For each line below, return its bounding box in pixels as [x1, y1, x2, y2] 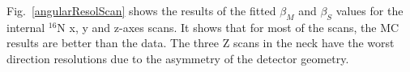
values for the [335, 2, 404, 18]
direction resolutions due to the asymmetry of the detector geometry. [6, 50, 349, 66]
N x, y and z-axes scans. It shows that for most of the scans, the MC [57, 18, 399, 35]
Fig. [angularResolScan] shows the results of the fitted [6, 2, 276, 18]
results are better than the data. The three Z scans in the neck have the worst [6, 34, 395, 51]
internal [6, 18, 45, 35]
